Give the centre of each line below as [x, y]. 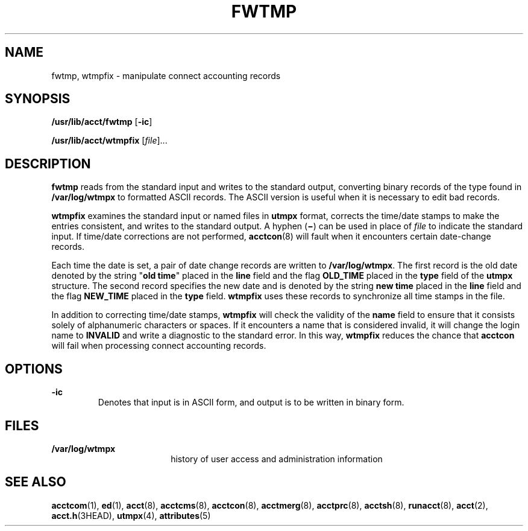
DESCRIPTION [48, 164]
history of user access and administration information [277, 459]
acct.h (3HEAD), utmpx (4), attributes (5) [131, 515]
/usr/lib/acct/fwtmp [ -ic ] [102, 122]
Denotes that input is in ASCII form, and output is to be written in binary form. [251, 402]
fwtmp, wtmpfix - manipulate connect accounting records [166, 75]
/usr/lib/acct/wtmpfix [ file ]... [109, 141]
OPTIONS [34, 369]
